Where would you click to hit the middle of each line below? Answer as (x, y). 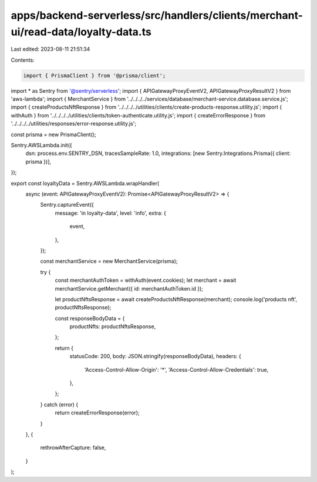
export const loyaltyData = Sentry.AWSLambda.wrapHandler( (85, 183)
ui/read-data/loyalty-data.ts (81, 32)
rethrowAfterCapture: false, (73, 448)
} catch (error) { (59, 405)
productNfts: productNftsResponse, (113, 326)
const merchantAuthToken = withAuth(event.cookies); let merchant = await (146, 280)
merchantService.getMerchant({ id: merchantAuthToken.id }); (129, 288)
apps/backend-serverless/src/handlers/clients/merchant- (157, 15)
